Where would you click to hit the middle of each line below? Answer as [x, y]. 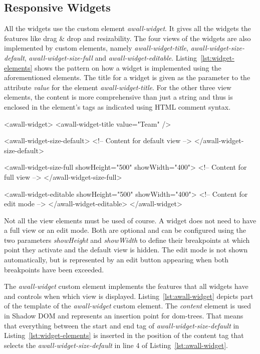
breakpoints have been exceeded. [54, 269]
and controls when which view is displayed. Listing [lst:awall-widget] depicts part [129, 296]
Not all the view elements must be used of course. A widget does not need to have [130, 220]
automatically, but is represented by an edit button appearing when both [116, 260]
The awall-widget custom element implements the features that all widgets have [126, 286]
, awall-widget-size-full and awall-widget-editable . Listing [111, 57]
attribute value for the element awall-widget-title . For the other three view [118, 87]
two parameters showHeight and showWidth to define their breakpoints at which [127, 240]
